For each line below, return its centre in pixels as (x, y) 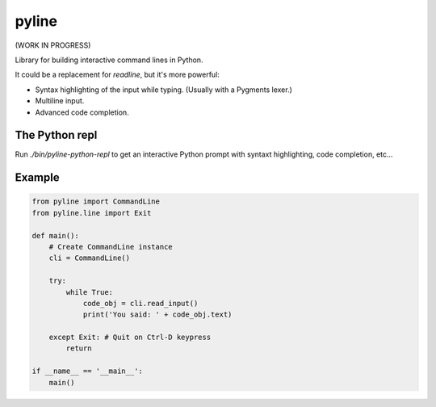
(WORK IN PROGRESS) (53, 45)
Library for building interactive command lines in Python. (109, 60)
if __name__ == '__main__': (87, 371)
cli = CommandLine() (90, 258)
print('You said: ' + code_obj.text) (157, 315)
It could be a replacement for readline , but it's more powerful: (117, 75)
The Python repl (56, 135)
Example (37, 178)
